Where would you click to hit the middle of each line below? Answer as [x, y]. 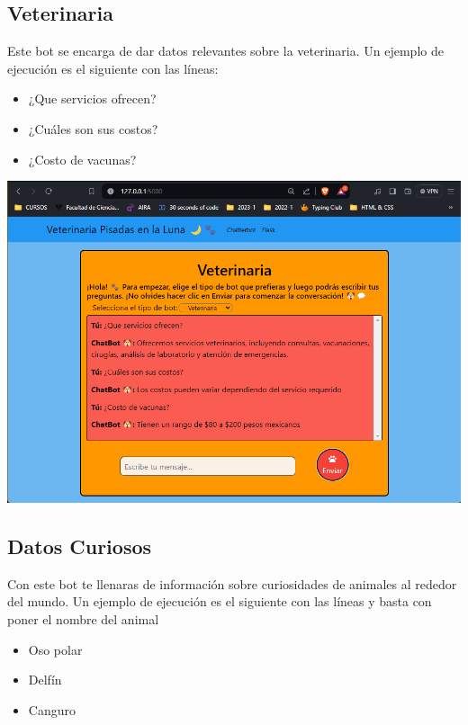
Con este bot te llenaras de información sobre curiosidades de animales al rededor [232, 583]
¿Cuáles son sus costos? [93, 128]
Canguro [52, 709]
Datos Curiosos [80, 546]
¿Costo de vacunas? [82, 159]
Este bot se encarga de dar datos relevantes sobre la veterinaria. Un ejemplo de [225, 51]
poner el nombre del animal [83, 619]
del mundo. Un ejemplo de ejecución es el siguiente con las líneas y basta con [220, 601]
